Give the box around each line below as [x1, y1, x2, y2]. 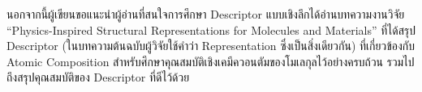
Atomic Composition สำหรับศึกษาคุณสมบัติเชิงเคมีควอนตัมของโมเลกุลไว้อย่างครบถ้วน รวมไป [6, 52, 415, 69]
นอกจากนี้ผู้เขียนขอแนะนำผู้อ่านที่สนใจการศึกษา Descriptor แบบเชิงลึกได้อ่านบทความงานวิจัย [6, 6, 405, 22]
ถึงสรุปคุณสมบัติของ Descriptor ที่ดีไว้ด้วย [6, 69, 190, 86]
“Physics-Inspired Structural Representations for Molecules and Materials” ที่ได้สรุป [6, 21, 416, 38]
